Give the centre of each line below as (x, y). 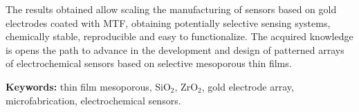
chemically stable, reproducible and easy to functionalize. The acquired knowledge (179, 36)
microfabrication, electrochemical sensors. (93, 100)
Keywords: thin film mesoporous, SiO (88, 86)
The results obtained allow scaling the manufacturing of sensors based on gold (171, 9)
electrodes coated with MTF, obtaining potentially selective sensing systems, (168, 22)
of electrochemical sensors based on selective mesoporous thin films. (149, 63)
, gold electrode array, (248, 86)
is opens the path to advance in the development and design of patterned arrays (175, 49)
